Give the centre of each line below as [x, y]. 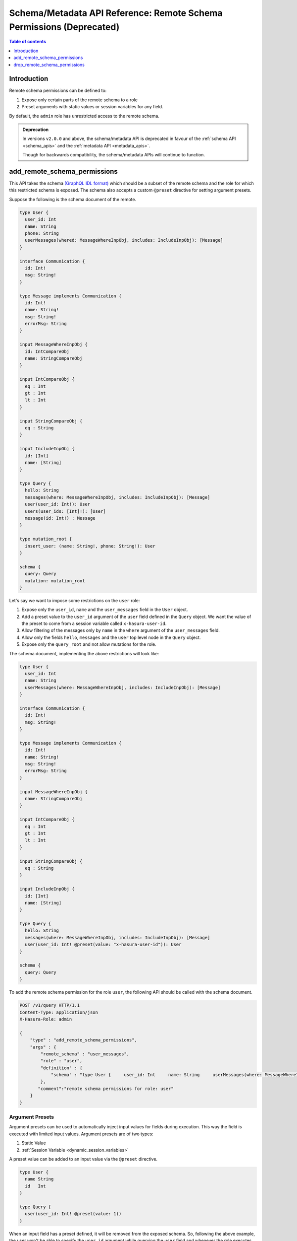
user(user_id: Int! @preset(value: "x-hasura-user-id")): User [103, 945]
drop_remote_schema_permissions [49, 65]
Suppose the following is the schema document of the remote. [73, 199]
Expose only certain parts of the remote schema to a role [80, 100]
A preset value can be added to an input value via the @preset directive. [83, 1159]
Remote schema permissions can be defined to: [58, 91]
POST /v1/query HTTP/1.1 [50, 1005]
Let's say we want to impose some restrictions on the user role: [74, 600]
